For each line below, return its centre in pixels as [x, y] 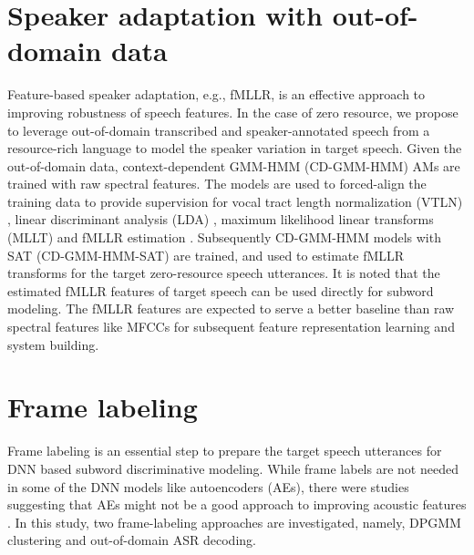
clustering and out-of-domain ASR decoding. [132, 540]
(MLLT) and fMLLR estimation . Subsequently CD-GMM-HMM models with [224, 237]
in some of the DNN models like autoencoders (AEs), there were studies [208, 486]
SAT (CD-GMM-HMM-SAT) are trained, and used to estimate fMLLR [206, 255]
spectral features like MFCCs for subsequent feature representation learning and [231, 327]
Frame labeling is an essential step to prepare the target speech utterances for [225, 451]
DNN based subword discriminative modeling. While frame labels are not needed [233, 468]
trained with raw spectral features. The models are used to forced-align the [217, 184]
